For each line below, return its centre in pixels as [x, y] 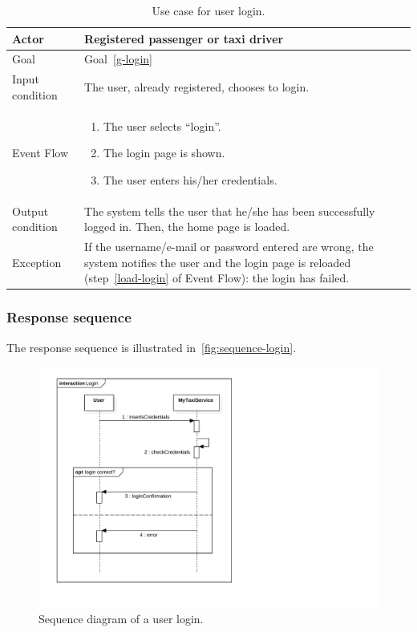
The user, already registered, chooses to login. [197, 87]
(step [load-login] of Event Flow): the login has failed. [217, 278]
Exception [37, 262]
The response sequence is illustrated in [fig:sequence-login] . [152, 347]
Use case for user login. [208, 10]
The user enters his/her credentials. [190, 179]
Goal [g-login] [118, 59]
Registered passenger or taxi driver [184, 38]
